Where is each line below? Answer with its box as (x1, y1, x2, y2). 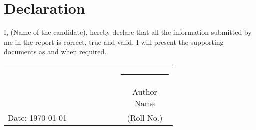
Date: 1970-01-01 (8, 111, 67, 123)
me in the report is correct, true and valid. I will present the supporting (4, 36, 224, 47)
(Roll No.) (127, 111, 163, 123)
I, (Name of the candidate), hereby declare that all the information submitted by (4, 27, 252, 37)
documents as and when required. (4, 46, 107, 57)
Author (132, 85, 157, 97)
